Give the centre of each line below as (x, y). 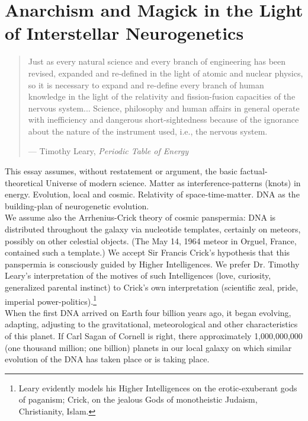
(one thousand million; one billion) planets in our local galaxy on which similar (148, 347)
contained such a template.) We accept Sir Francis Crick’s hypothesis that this (147, 252)
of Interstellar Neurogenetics (124, 33)
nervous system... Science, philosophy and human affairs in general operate (164, 108)
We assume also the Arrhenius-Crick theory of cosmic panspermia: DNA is (140, 217)
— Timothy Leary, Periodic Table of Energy (108, 151)
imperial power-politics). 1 (51, 300)
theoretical (24, 182)
